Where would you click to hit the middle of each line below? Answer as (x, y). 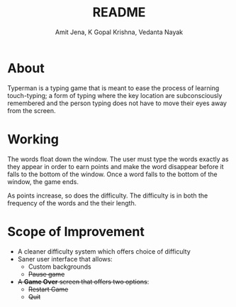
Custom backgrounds (60, 266)
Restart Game (48, 289)
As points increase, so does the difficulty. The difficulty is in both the (108, 195)
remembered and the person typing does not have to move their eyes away (117, 103)
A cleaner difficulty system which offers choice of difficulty (104, 251)
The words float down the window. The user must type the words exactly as (118, 159)
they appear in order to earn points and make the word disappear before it (116, 166)
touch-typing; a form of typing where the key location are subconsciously (115, 95)
